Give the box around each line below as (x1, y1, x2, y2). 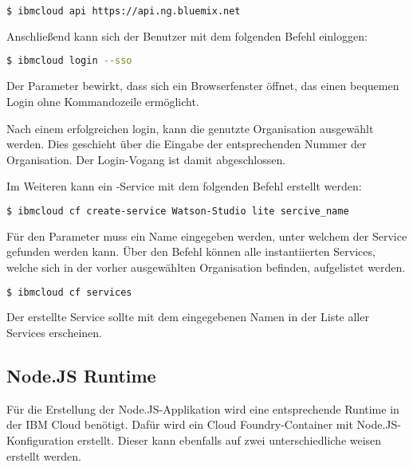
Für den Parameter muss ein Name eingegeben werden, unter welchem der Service (6, 227, 407, 244)
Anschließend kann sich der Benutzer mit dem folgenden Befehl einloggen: (6, 27, 368, 44)
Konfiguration (6, 432, 74, 449)
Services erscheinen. (6, 324, 102, 341)
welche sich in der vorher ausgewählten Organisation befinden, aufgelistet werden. (6, 258, 406, 275)
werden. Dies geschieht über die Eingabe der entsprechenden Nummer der (6, 135, 367, 152)
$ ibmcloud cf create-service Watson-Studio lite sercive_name (6, 205, 349, 217)
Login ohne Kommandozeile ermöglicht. (6, 92, 199, 109)
